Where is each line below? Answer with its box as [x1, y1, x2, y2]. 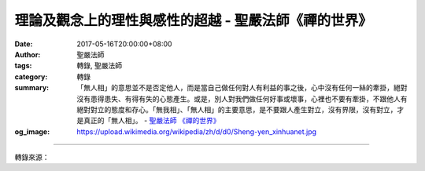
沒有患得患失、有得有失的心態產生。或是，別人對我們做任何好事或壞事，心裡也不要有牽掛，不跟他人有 [76, 94, 408, 104]
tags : [14, 61, 32, 71]
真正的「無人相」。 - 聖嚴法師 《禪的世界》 [83, 116, 220, 126]
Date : [14, 39, 33, 49]
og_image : [14, 126, 50, 136]
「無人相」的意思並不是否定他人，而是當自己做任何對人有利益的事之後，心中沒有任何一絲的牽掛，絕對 [76, 83, 408, 93]
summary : [14, 83, 50, 93]
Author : [14, 49, 41, 59]
